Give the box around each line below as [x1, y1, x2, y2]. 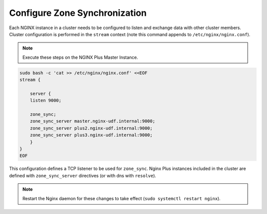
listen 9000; [30, 98, 62, 103]
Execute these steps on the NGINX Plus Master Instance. [22, 54, 138, 60]
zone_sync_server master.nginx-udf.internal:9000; [30, 119, 155, 124]
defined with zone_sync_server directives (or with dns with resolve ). [9, 172, 157, 178]
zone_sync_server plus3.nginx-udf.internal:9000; [30, 132, 153, 138]
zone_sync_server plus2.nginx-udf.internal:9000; [30, 125, 153, 131]
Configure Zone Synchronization [9, 7, 147, 18]
